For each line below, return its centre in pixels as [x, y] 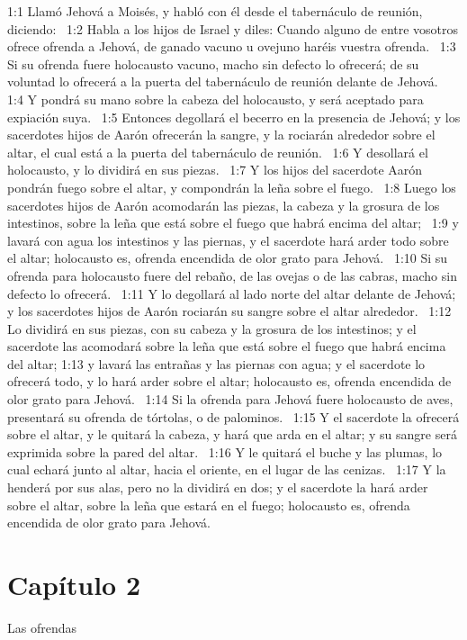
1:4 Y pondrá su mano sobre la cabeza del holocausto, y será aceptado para [216, 99]
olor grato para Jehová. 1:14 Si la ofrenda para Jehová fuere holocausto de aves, [230, 399]
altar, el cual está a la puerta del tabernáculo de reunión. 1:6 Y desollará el [218, 152]
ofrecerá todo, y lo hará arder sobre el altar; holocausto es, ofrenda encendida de [229, 381]
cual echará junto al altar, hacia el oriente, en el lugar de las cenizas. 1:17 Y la [227, 469]
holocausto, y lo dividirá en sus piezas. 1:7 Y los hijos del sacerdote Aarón [215, 170]
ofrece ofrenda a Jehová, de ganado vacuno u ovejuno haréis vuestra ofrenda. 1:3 [232, 46]
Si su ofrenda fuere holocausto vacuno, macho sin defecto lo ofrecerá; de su [213, 63]
